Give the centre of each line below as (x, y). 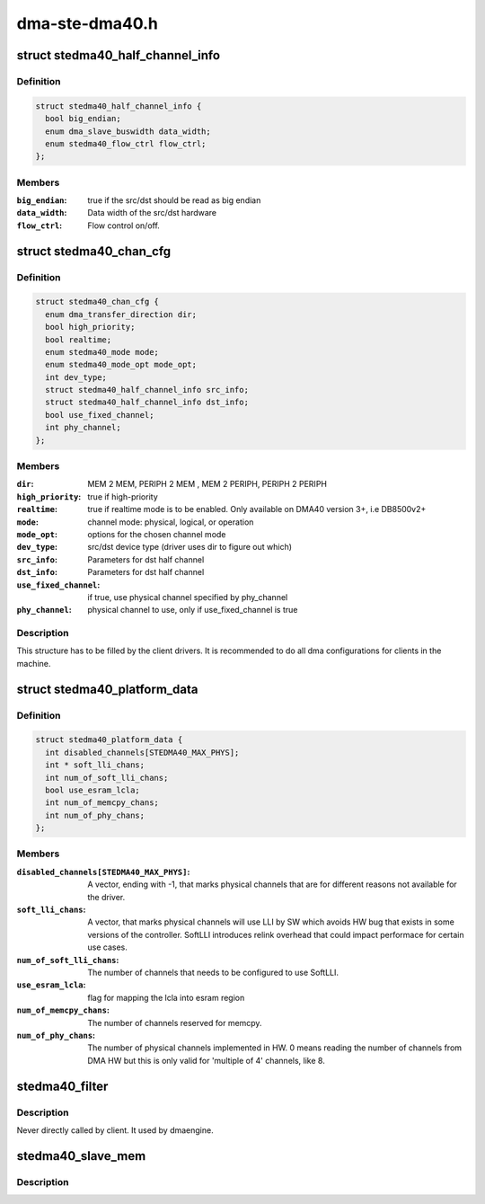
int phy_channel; (83, 428)
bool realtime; (79, 340)
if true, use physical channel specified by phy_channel (188, 597)
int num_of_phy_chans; (95, 815)
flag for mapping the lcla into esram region (166, 997)
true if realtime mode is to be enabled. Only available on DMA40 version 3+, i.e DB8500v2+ (257, 509)
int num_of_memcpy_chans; (102, 803)
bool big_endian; (83, 119)
